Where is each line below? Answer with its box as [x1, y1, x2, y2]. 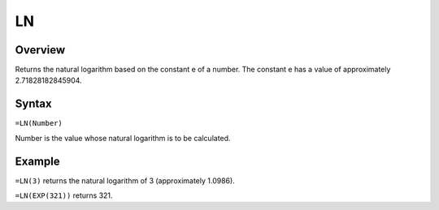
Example [15, 154, 60, 168]
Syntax [15, 97, 52, 111]
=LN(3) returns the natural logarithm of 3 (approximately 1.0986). [15, 175, 235, 186]
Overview [15, 43, 66, 57]
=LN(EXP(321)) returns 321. [15, 191, 113, 200]
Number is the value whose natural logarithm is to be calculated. [15, 133, 231, 143]
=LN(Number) [15, 118, 63, 128]
